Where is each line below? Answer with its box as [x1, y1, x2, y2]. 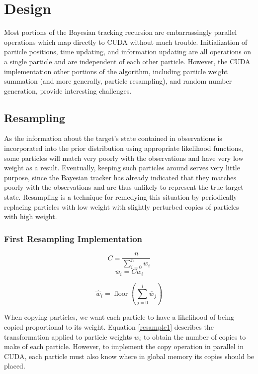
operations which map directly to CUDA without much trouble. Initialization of [4, 36, 248, 47]
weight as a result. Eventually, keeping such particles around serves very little [4, 162, 240, 173]
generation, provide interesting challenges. [4, 85, 132, 96]
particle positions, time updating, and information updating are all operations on [4, 46, 252, 57]
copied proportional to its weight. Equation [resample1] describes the [4, 322, 214, 332]
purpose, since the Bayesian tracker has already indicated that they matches [4, 172, 236, 182]
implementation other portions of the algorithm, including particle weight [4, 66, 228, 76]
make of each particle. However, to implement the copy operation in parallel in [4, 341, 244, 352]
